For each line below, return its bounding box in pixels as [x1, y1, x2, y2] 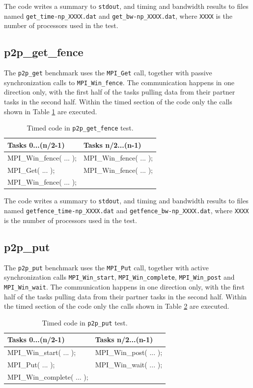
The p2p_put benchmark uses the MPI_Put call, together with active [4, 262, 209, 272]
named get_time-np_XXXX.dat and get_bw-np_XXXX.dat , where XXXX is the [4, 10, 232, 21]
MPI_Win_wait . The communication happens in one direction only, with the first [4, 281, 245, 291]
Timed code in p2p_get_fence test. [27, 123, 134, 133]
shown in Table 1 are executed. [4, 106, 97, 116]
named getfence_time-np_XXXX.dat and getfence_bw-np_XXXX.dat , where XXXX [4, 205, 249, 216]
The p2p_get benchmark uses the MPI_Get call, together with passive [4, 67, 212, 78]
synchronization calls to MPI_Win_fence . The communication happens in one [4, 77, 235, 87]
